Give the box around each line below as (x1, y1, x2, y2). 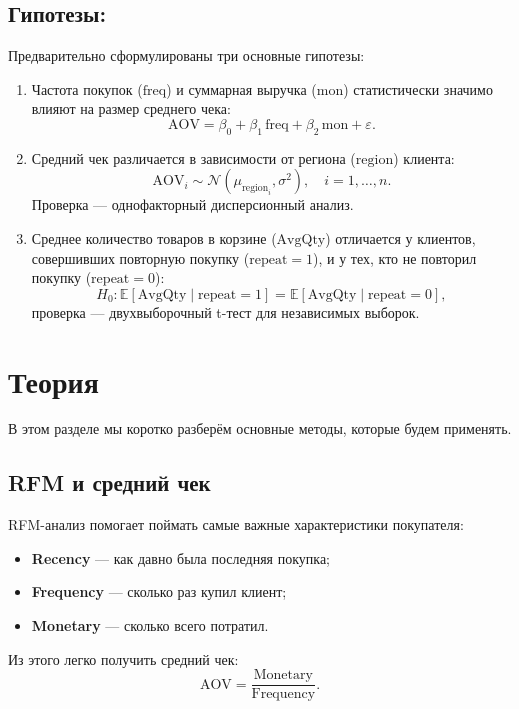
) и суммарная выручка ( (166, 78, 317, 99)
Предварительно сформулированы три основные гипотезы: (8, 45, 365, 66)
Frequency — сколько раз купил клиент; (31, 581, 287, 602)
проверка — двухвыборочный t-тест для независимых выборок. (31, 301, 420, 322)
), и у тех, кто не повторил (313, 247, 477, 268)
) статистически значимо (343, 78, 493, 99)
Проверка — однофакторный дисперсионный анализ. (31, 194, 354, 215)
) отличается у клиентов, (325, 227, 476, 248)
